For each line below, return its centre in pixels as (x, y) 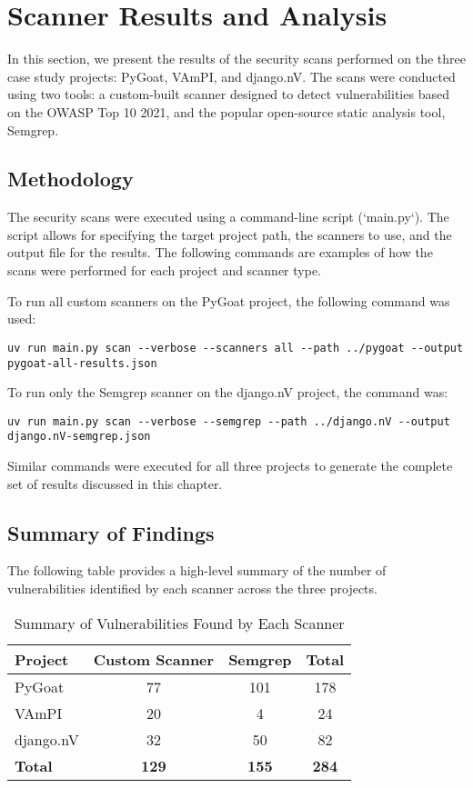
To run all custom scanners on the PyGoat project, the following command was (229, 300)
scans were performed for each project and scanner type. (165, 270)
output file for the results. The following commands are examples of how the (220, 252)
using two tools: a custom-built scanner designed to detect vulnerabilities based (228, 94)
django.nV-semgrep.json (79, 437)
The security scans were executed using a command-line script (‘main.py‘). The (228, 217)
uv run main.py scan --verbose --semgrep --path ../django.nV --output (229, 421)
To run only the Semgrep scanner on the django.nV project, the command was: (228, 392)
